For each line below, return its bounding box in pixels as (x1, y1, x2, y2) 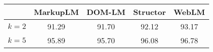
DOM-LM (86, 6, 126, 17)
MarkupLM (33, 6, 79, 17)
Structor (133, 6, 166, 17)
